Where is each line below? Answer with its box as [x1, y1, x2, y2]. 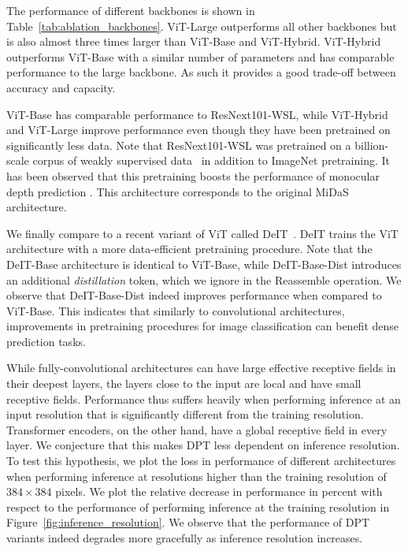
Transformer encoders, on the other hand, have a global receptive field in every [6, 421, 388, 437]
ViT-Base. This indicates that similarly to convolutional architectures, [6, 302, 345, 318]
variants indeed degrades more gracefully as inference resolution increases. [6, 530, 363, 545]
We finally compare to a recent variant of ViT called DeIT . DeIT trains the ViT [6, 225, 399, 241]
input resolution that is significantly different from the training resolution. [6, 406, 364, 423]
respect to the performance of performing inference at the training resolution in [6, 498, 390, 515]
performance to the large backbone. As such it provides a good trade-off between [6, 64, 396, 80]
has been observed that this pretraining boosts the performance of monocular [6, 167, 380, 184]
